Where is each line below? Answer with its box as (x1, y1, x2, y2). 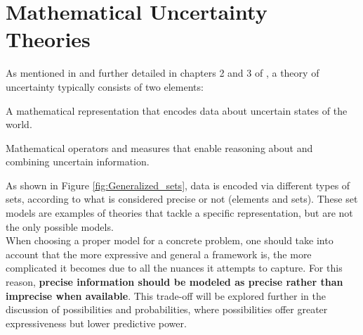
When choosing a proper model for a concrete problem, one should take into (6, 233, 334, 248)
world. (6, 117, 32, 132)
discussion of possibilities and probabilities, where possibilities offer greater (6, 302, 328, 317)
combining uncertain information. (6, 154, 150, 169)
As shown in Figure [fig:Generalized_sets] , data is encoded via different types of (6, 177, 350, 192)
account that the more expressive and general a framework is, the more (6, 246, 312, 261)
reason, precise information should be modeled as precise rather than (6, 274, 343, 289)
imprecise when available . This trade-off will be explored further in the (6, 288, 326, 303)
